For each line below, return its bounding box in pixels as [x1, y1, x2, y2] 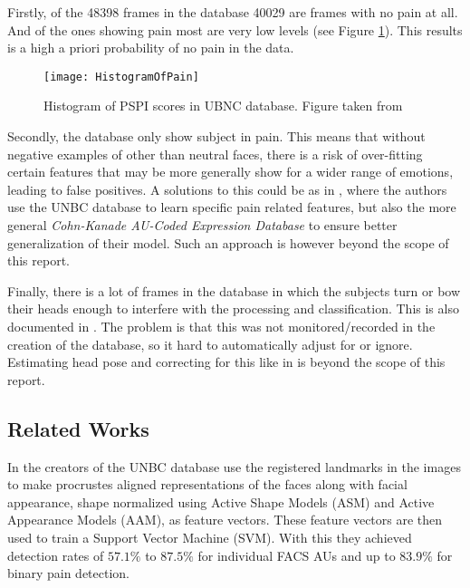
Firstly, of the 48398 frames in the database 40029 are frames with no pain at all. [7, 3, 458, 21]
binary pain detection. [7, 564, 130, 583]
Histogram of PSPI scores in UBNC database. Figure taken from [43, 96, 403, 115]
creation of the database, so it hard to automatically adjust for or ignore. [7, 334, 413, 353]
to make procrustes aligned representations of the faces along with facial [7, 475, 408, 494]
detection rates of [7, 545, 104, 564]
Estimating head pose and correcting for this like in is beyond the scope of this [7, 352, 446, 371]
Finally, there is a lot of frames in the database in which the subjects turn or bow [7, 281, 461, 300]
